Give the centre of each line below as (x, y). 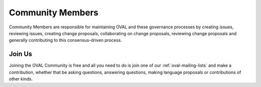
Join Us (21, 54)
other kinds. (21, 79)
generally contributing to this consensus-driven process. (65, 40)
